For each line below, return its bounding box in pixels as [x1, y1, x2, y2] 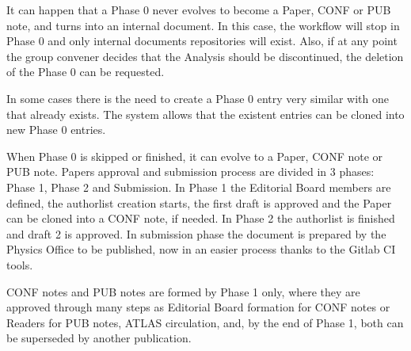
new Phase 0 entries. [6, 121, 106, 138]
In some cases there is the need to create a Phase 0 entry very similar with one [6, 90, 389, 106]
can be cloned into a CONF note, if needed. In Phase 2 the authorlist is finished [6, 210, 395, 227]
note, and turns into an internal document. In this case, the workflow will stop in [6, 17, 400, 33]
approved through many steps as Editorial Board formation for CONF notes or [6, 299, 390, 315]
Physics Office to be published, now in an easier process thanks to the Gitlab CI [6, 241, 396, 258]
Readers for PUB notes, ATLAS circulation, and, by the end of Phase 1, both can [6, 314, 404, 330]
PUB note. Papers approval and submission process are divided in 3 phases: [6, 163, 375, 180]
